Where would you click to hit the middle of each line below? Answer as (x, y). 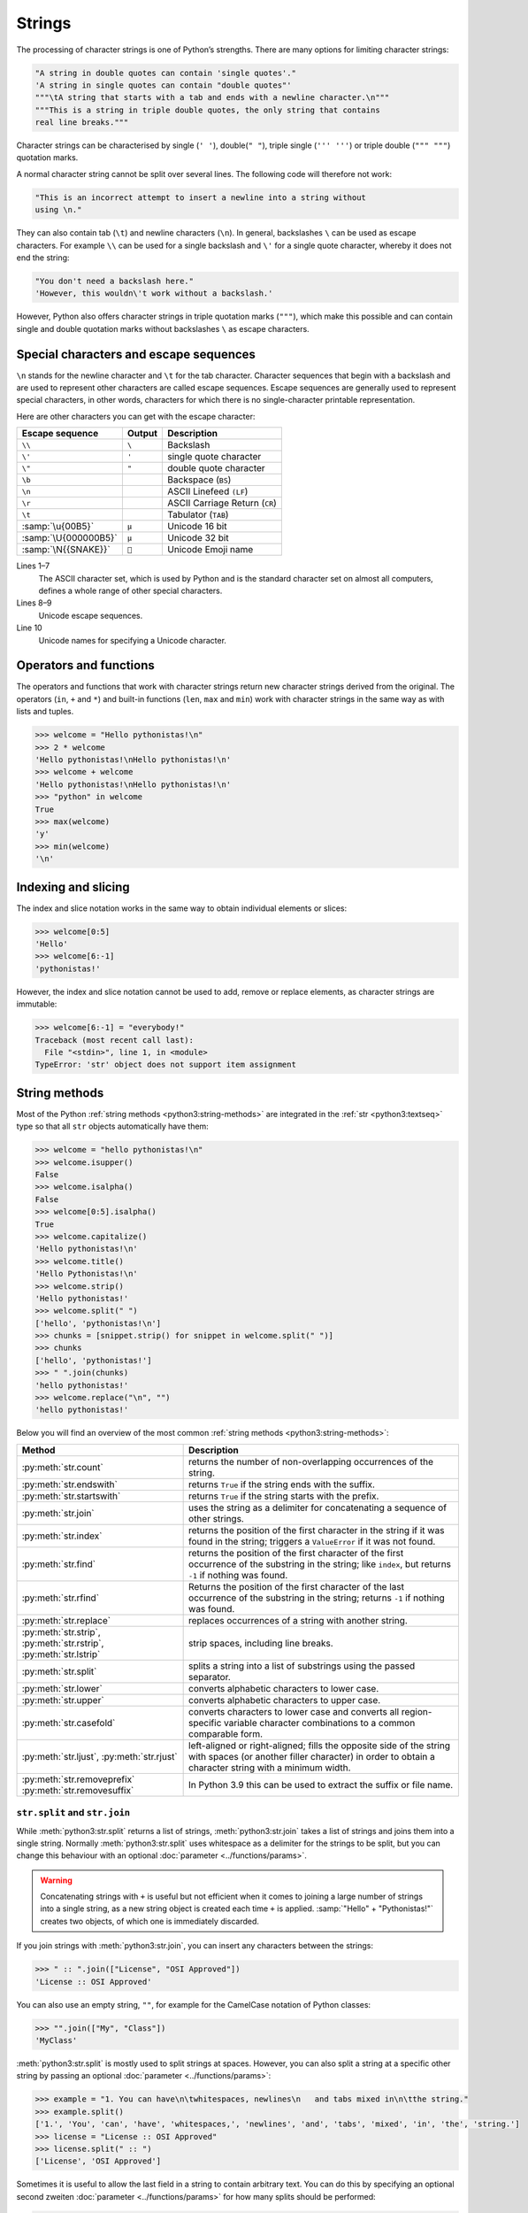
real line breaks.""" (82, 123)
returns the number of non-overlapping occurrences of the (311, 1461)
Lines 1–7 (33, 566)
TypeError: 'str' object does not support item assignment (165, 1065)
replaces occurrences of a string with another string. (298, 1620)
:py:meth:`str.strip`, (61, 1631)
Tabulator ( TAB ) (198, 515)
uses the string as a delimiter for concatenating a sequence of (318, 1507)
